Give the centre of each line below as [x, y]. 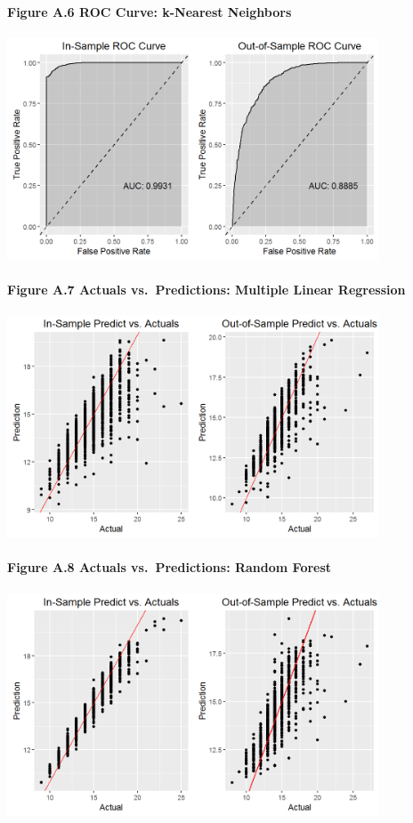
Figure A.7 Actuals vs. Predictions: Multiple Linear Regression [206, 289]
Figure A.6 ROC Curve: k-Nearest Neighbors [150, 11]
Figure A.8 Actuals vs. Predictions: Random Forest [170, 567]
